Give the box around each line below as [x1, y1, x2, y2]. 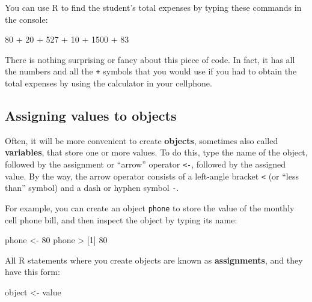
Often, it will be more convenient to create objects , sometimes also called [5, 134, 278, 146]
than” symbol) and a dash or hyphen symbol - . [5, 181, 179, 194]
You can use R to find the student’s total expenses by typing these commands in [5, 1, 302, 13]
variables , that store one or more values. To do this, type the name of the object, [5, 146, 308, 159]
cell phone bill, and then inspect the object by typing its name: [5, 213, 237, 226]
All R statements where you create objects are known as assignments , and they [5, 253, 303, 266]
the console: [5, 13, 48, 25]
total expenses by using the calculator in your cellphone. [5, 77, 212, 89]
